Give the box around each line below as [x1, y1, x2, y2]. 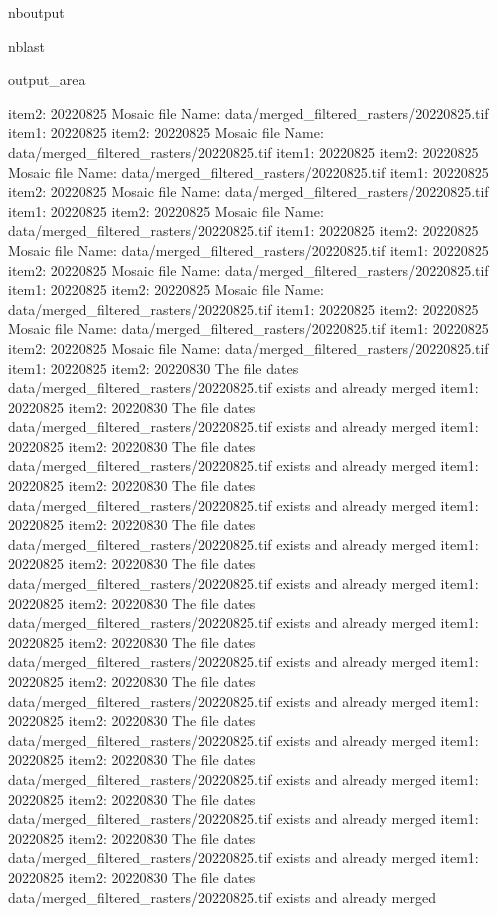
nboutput [8, 2, 65, 22]
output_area [8, 69, 86, 90]
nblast [8, 35, 46, 56]
